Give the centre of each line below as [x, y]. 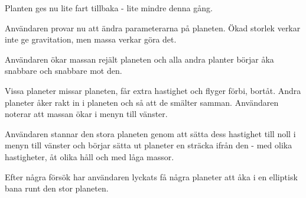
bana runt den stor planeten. [57, 188]
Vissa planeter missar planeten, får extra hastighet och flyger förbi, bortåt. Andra [153, 90]
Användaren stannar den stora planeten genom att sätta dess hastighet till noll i [150, 133]
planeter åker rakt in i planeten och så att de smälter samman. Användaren [142, 102]
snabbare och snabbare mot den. [64, 71]
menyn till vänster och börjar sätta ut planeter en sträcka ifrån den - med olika [149, 145]
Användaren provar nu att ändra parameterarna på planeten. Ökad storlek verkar [153, 27]
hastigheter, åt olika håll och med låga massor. [89, 156]
